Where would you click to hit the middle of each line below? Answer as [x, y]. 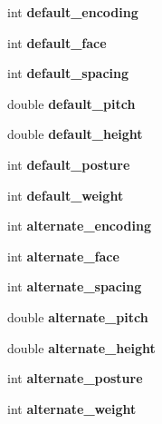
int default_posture [69, 164]
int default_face [57, 42]
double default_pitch [71, 103]
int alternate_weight [72, 408]
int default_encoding [73, 12]
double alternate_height [81, 347]
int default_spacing [68, 73]
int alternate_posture [75, 378]
